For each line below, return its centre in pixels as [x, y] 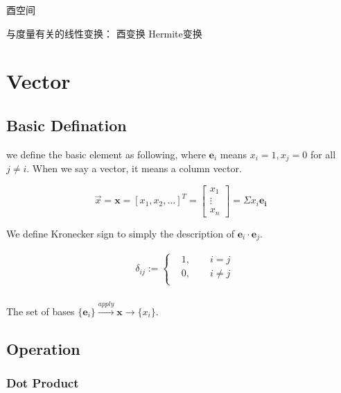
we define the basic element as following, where [106, 154]
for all [323, 154]
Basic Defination [67, 125]
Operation [43, 348]
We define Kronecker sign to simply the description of [120, 233]
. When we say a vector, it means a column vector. [134, 168]
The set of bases [41, 311]
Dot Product [43, 383]
